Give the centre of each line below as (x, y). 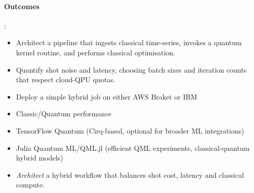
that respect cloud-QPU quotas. (66, 79)
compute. (30, 185)
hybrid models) (40, 158)
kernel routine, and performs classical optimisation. (96, 52)
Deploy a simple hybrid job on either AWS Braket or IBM (107, 96)
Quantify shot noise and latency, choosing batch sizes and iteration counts (131, 69)
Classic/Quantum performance (64, 114)
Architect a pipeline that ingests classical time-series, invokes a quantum (129, 42)
